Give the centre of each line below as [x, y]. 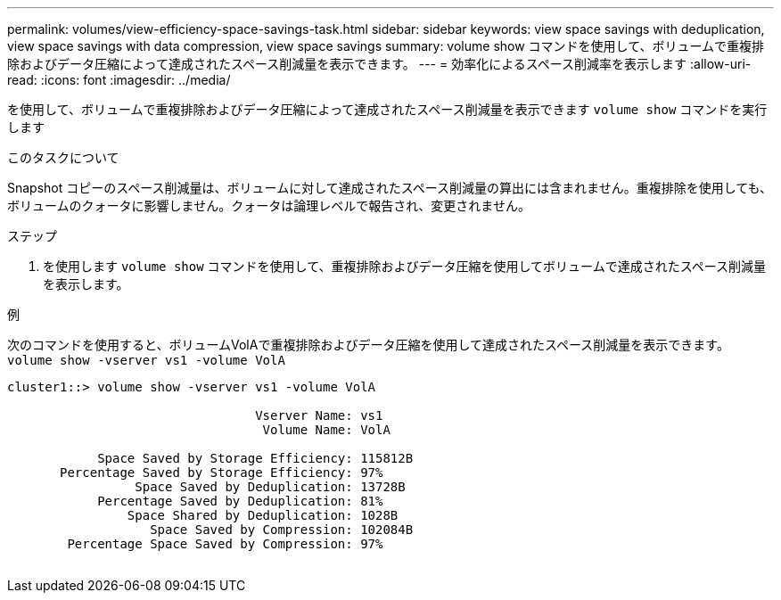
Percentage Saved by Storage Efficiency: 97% [222, 473]
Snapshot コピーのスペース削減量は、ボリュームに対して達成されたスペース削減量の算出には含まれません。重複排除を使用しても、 [390, 188]
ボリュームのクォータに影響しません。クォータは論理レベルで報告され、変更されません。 [269, 205]
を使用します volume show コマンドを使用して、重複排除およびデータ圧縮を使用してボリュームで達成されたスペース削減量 [404, 266]
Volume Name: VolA [326, 430]
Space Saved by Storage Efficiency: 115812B [255, 458]
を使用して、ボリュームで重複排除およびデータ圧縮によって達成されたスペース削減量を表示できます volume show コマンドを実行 [387, 109]
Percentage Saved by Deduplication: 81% [240, 501]
